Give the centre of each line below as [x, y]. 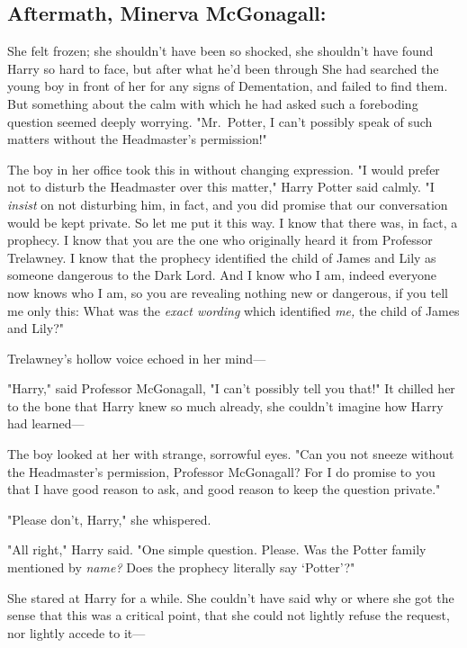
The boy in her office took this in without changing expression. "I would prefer [224, 169]
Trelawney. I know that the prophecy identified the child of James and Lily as [222, 257]
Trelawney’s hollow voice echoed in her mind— [137, 358]
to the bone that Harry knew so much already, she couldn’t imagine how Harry [225, 405]
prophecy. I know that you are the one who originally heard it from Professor [220, 240]
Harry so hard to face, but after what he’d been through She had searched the [223, 68]
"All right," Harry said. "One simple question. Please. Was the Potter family [217, 549]
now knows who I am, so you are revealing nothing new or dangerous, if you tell [228, 292]
